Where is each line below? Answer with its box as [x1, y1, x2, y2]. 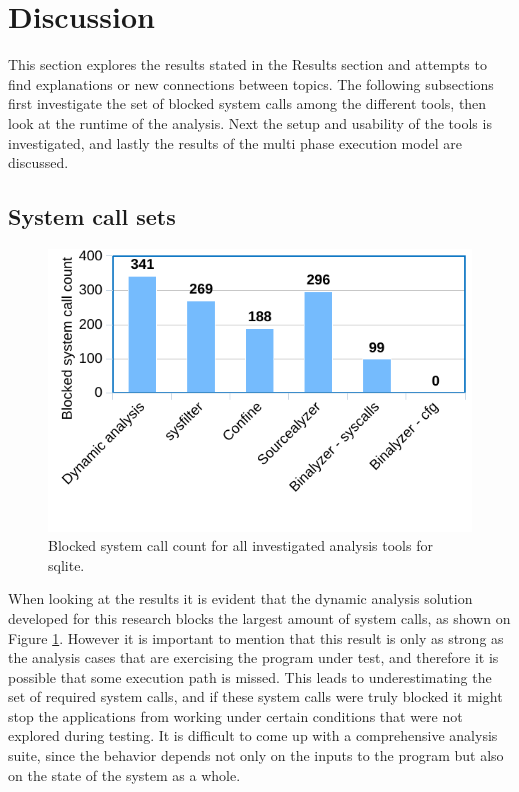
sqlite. [48, 554, 85, 575]
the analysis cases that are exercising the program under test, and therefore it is [8, 647, 499, 668]
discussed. [8, 152, 69, 173]
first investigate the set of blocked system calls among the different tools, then [8, 93, 487, 114]
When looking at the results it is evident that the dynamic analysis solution [8, 588, 473, 609]
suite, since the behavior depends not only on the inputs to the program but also [8, 745, 504, 766]
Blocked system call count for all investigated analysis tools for [48, 535, 433, 556]
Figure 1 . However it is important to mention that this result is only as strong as [8, 627, 504, 648]
